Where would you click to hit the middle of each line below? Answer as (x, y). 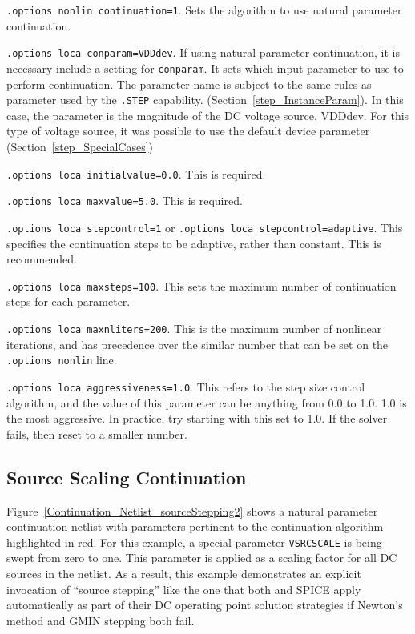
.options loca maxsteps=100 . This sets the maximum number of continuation (201, 285)
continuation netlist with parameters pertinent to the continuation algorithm (195, 526)
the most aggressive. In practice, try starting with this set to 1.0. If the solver (197, 418)
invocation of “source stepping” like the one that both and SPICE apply (184, 589)
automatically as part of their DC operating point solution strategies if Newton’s (205, 605)
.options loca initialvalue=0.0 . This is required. (136, 173)
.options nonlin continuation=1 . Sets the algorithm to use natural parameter (204, 10)
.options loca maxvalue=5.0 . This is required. (125, 201)
